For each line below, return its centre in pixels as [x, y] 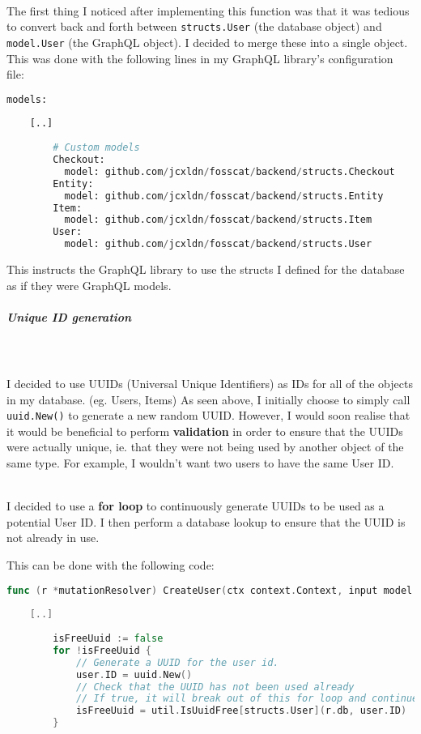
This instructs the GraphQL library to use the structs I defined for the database [206, 269]
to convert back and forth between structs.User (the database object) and [194, 26]
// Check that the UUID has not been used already [215, 687]
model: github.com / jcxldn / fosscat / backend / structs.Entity [224, 196]
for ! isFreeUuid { [102, 650]
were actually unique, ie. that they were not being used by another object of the [205, 447]
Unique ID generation [69, 316]
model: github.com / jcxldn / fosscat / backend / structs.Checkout [230, 171]
